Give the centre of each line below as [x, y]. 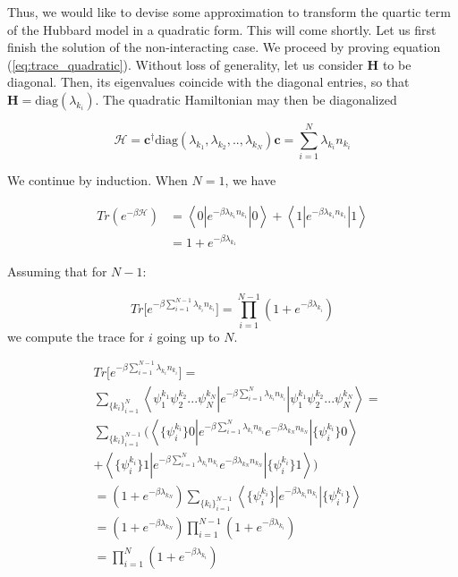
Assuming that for [57, 271]
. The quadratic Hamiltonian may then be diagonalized [246, 99]
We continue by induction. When [98, 180]
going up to [188, 336]
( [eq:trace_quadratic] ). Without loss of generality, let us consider [185, 64]
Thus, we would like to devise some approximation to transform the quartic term [229, 12]
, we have [250, 180]
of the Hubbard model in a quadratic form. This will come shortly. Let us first [222, 29]
